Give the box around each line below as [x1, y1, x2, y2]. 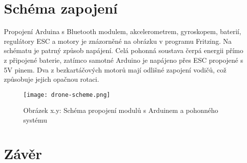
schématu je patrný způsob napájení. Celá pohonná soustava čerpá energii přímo [4, 45, 244, 55]
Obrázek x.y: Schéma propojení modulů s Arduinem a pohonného [23, 105, 218, 115]
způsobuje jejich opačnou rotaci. [4, 74, 99, 84]
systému [23, 114, 48, 125]
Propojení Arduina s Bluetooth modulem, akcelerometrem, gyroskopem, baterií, [4, 26, 241, 36]
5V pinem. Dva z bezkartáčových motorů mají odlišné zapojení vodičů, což [4, 64, 227, 74]
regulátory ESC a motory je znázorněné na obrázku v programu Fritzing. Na [4, 36, 232, 46]
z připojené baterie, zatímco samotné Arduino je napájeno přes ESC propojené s [4, 54, 243, 65]
